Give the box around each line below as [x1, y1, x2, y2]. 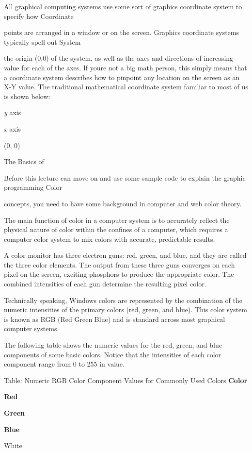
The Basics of [4, 156, 44, 167]
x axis [4, 123, 21, 134]
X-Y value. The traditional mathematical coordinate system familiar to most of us [4, 82, 249, 92]
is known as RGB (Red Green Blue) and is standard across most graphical [4, 314, 225, 324]
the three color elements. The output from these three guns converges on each [4, 259, 235, 269]
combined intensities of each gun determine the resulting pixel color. [4, 279, 206, 289]
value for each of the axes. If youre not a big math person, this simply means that [4, 62, 247, 72]
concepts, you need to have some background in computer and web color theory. [4, 198, 242, 208]
